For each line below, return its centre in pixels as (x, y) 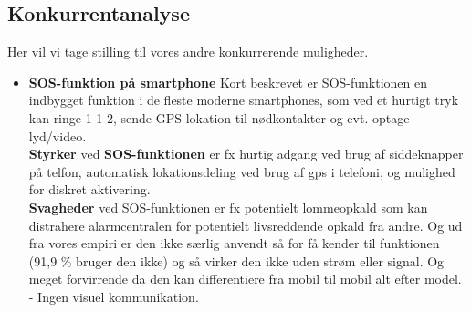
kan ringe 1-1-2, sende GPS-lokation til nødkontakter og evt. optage (219, 117)
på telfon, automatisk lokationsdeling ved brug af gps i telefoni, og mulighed (242, 171)
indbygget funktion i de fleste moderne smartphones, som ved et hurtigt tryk (244, 100)
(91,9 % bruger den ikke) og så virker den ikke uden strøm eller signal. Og (236, 260)
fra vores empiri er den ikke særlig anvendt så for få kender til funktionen (234, 243)
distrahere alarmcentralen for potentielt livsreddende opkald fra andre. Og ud (246, 225)
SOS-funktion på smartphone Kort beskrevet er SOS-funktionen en (228, 82)
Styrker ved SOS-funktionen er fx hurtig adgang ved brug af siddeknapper (246, 154)
